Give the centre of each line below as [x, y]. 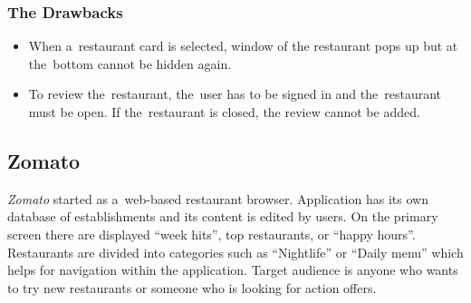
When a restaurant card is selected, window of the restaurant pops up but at [243, 46]
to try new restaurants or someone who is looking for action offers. [192, 287]
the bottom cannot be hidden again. [130, 63]
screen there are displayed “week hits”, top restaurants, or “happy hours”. [211, 234]
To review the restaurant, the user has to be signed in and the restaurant [235, 94]
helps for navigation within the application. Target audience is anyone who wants [233, 270]
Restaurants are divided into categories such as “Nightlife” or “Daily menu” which [235, 252]
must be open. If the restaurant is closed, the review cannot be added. [224, 112]
